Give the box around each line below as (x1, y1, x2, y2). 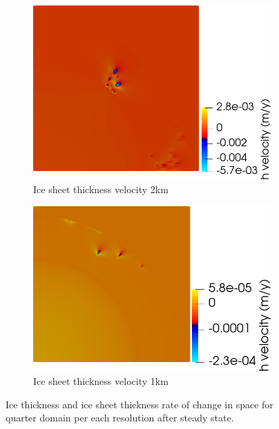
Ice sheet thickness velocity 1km (33, 374, 169, 388)
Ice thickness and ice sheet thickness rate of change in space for (6, 397, 273, 411)
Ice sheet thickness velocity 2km (33, 182, 169, 197)
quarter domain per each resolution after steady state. (6, 410, 234, 425)
